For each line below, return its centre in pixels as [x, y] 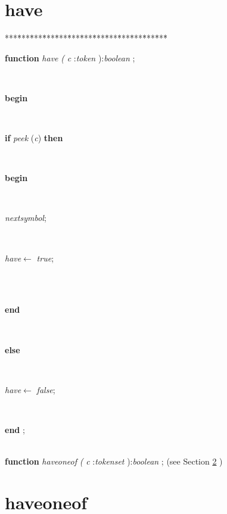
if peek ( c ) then [34, 138]
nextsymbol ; [26, 218]
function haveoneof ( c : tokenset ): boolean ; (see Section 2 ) [114, 461]
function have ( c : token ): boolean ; [70, 57]
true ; [45, 258]
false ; [46, 389]
